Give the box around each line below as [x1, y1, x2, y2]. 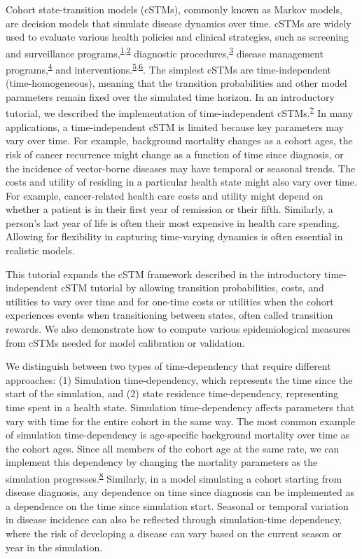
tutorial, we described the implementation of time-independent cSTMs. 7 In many [6, 104, 354, 120]
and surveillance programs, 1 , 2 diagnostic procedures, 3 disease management [6, 43, 323, 60]
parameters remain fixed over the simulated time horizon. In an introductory [6, 89, 335, 104]
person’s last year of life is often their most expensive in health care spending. [6, 215, 340, 230]
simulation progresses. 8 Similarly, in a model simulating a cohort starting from [6, 469, 342, 485]
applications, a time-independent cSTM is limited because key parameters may [6, 119, 344, 134]
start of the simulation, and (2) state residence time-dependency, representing [6, 386, 338, 401]
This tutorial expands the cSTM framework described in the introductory [6, 266, 321, 281]
